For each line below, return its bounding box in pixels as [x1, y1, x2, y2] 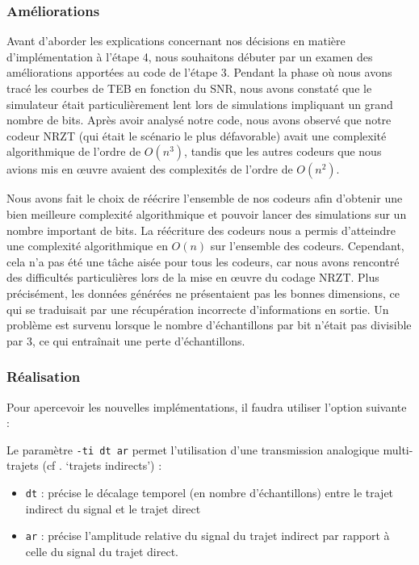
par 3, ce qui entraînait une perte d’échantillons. [6, 332, 245, 349]
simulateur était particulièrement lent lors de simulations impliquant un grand [6, 95, 393, 112]
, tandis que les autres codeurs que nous [184, 143, 382, 160]
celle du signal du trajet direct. [25, 542, 178, 559]
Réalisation [6, 366, 81, 387]
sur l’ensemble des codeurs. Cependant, [210, 237, 404, 254]
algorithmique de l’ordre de [6, 143, 141, 160]
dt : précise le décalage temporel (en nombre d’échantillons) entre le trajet [25, 483, 394, 500]
